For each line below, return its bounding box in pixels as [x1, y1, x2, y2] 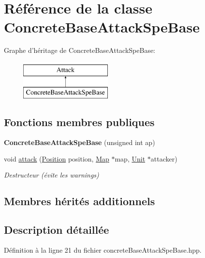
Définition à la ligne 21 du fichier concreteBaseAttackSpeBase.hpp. [4, 245, 202, 255]
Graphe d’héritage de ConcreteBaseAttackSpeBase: [4, 45, 156, 55]
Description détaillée [4, 222, 109, 237]
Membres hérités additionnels [4, 193, 155, 209]
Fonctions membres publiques [4, 114, 155, 129]
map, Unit [115, 153, 146, 163]
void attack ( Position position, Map [4, 153, 109, 163]
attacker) [150, 153, 177, 163]
